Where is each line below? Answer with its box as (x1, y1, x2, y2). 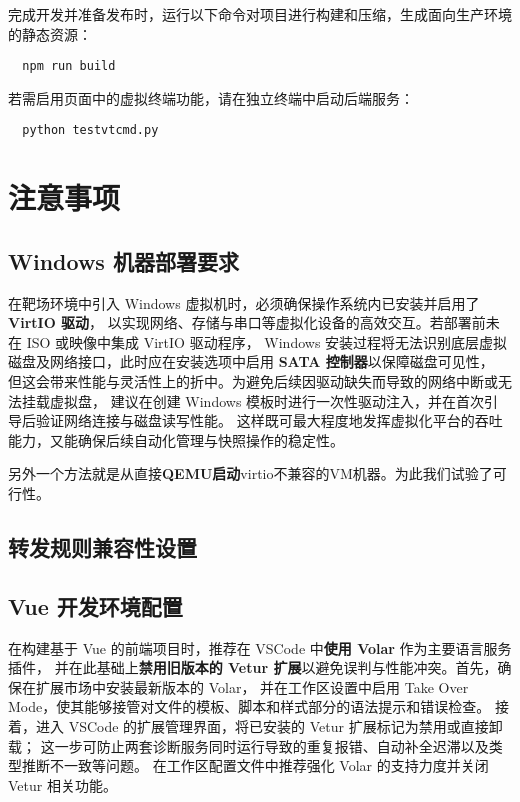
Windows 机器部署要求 (8, 245, 239, 276)
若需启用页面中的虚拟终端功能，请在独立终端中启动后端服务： (8, 87, 414, 108)
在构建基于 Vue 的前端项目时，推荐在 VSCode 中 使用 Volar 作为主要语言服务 (8, 637, 512, 658)
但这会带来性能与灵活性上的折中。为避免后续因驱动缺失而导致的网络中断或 (8, 371, 498, 392)
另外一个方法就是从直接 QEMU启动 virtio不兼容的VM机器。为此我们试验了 (8, 463, 493, 484)
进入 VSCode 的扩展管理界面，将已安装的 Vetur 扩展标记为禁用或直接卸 (35, 715, 503, 736)
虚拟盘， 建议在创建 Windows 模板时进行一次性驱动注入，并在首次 (49, 390, 485, 411)
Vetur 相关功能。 (8, 774, 117, 795)
